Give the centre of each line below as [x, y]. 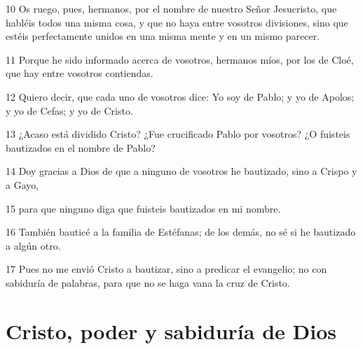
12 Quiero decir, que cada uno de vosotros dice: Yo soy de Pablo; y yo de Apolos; [180, 96]
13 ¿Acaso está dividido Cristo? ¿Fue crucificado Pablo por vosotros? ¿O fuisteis [178, 134]
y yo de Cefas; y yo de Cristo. [69, 110]
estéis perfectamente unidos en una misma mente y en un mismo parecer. [163, 36]
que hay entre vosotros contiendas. [80, 73]
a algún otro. [33, 245]
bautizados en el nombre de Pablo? [81, 147]
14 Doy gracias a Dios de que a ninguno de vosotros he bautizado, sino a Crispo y [181, 171]
